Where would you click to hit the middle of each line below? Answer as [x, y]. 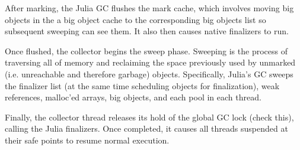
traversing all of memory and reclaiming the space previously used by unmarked [150, 62]
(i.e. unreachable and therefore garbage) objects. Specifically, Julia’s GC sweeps [149, 74]
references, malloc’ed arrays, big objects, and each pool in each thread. [133, 97]
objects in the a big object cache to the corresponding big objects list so [135, 19]
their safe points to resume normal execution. [87, 140]
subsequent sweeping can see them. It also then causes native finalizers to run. [147, 31]
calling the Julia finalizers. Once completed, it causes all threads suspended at [146, 128]
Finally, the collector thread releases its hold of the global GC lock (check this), [149, 117]
